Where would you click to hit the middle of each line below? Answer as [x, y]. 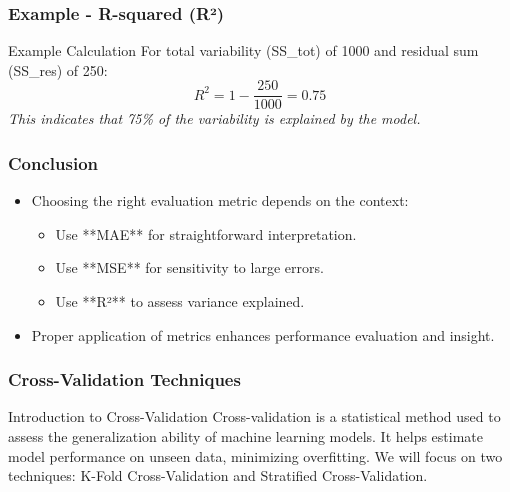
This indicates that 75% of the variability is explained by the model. [214, 118]
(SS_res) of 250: [58, 69]
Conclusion [53, 162]
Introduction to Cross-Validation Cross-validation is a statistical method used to [254, 416]
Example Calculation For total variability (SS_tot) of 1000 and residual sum [243, 50]
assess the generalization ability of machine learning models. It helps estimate [246, 436]
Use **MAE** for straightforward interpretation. [206, 233]
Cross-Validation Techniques [124, 379]
